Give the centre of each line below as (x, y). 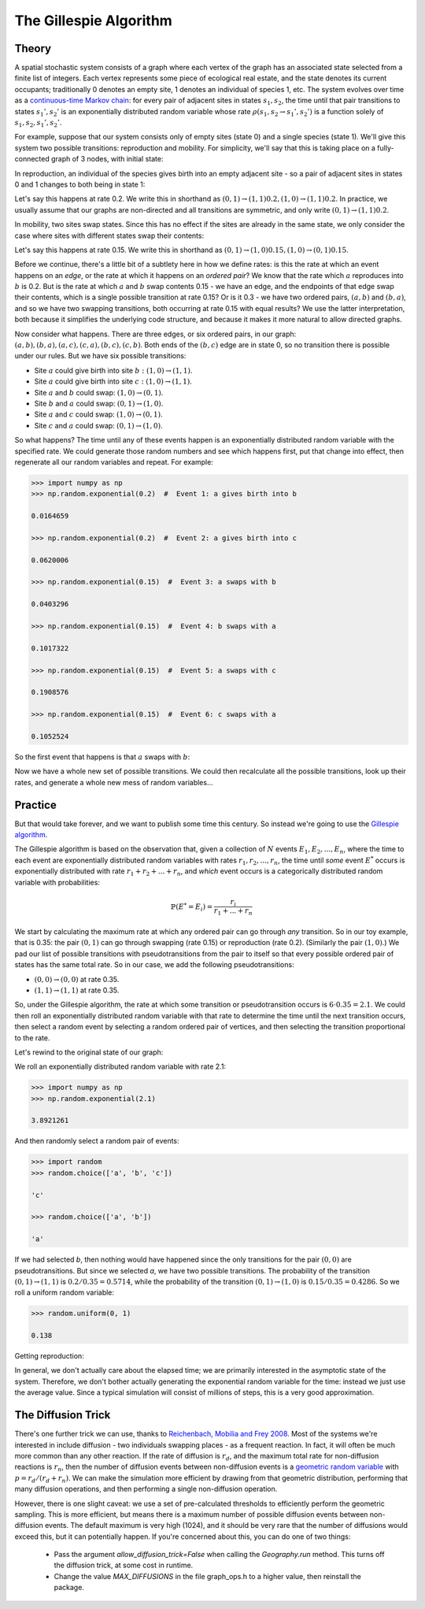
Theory (33, 48)
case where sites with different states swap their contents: (109, 235)
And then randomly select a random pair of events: (97, 1141)
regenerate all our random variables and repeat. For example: (114, 462)
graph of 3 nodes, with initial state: (107, 159)
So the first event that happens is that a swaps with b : (102, 757)
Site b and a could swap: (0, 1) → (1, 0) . (99, 403)
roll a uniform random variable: (64, 1292)
